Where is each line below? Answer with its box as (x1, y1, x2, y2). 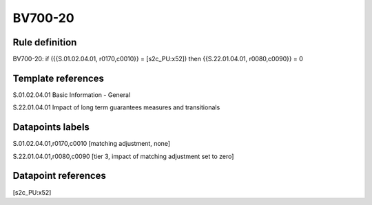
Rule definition (12, 36, 77, 48)
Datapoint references (12, 170, 107, 182)
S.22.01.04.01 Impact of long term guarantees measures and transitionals (12, 103, 220, 111)
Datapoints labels (12, 121, 90, 133)
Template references (12, 72, 105, 84)
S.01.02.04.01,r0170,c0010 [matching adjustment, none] (12, 140, 171, 148)
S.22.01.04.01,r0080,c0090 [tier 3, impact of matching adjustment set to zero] (12, 152, 234, 160)
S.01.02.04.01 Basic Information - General (12, 90, 131, 99)
